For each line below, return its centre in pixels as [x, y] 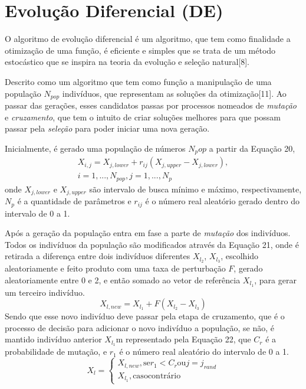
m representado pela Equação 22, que [183, 339]
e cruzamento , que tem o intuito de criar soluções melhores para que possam [143, 117]
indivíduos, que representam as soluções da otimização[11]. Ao [174, 93]
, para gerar [275, 280]
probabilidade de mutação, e [56, 352]
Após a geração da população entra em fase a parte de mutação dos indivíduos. [148, 233]
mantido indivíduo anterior [53, 339]
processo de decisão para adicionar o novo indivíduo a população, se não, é [139, 327]
